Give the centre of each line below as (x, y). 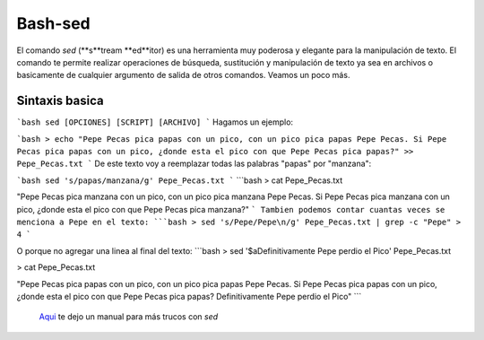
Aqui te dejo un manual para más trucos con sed (129, 317)
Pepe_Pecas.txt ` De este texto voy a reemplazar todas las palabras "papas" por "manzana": (194, 164)
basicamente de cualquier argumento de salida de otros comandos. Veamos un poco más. (183, 75)
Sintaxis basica (60, 101)
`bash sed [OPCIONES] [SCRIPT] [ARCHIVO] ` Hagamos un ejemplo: (155, 122)
